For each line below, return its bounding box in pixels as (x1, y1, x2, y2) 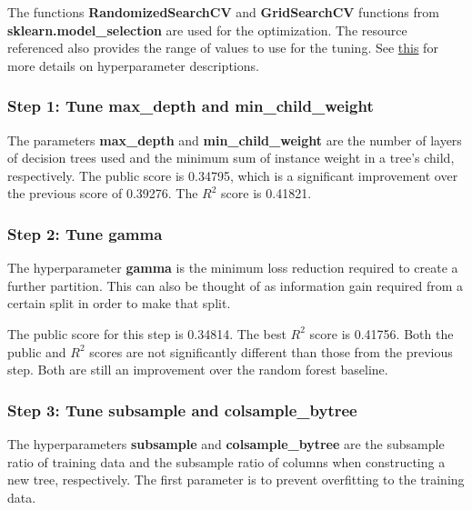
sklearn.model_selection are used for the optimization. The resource (7, 20, 407, 39)
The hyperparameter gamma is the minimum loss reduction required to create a (7, 258, 458, 277)
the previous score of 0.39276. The (7, 184, 198, 203)
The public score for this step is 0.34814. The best (7, 324, 286, 343)
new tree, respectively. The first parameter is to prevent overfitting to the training (7, 470, 465, 489)
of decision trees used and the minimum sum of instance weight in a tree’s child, (7, 148, 455, 167)
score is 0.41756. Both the (309, 324, 454, 343)
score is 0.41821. (221, 184, 312, 203)
